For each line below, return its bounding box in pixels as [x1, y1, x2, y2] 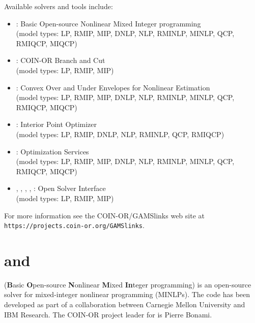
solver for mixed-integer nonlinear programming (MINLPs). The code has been [4, 289, 250, 300]
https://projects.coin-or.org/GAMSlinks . [4, 220, 145, 231]
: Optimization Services [16, 146, 89, 156]
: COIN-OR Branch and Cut [16, 55, 105, 66]
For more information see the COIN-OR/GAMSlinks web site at [4, 210, 205, 220]
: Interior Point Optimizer [16, 119, 97, 130]
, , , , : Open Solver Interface [16, 183, 106, 193]
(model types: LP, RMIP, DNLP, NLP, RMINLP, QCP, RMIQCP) [16, 128, 224, 139]
